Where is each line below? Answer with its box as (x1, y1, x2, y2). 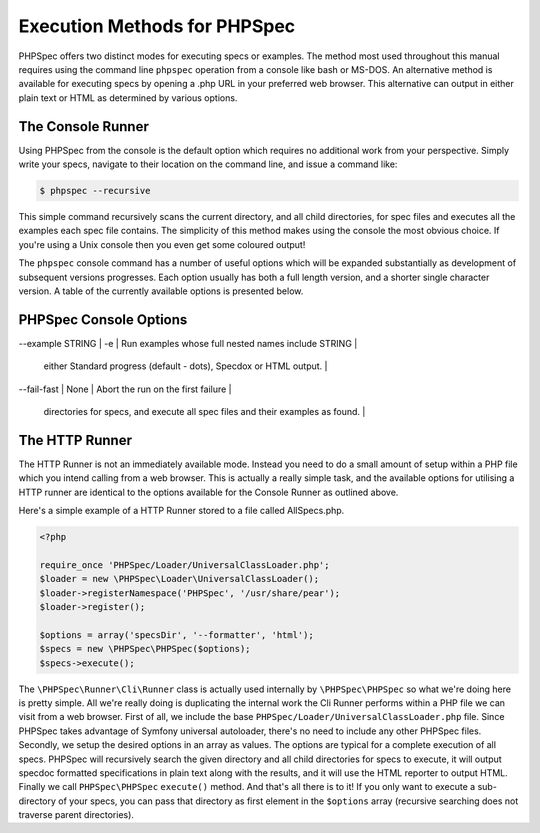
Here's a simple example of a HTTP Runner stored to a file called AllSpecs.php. (18, 505, 345, 517)
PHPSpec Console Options (18, 311, 188, 328)
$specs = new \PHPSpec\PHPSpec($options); (39, 643, 251, 655)
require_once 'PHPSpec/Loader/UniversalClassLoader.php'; (39, 559, 330, 570)
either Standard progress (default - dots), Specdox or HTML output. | (43, 360, 328, 372)
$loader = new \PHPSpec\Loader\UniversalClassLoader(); (39, 573, 320, 585)
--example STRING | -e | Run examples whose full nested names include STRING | (18, 337, 358, 349)
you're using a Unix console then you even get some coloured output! (18, 238, 306, 250)
